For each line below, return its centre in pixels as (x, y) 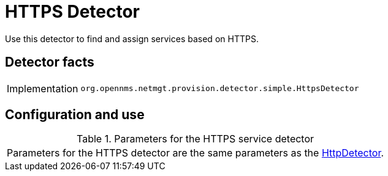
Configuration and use (75, 115)
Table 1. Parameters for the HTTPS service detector (195, 139)
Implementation (43, 88)
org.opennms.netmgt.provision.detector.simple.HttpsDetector (220, 89)
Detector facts (50, 62)
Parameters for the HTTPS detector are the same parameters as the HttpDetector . (196, 153)
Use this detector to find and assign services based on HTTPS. (132, 38)
